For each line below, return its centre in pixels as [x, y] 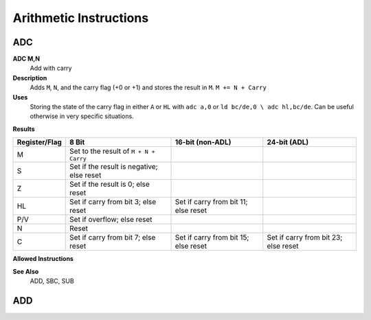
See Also [26, 271]
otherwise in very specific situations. [82, 116]
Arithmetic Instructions [81, 18]
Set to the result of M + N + [112, 151]
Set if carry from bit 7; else [113, 238]
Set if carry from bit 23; [305, 238]
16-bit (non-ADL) [203, 142]
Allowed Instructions [43, 259]
